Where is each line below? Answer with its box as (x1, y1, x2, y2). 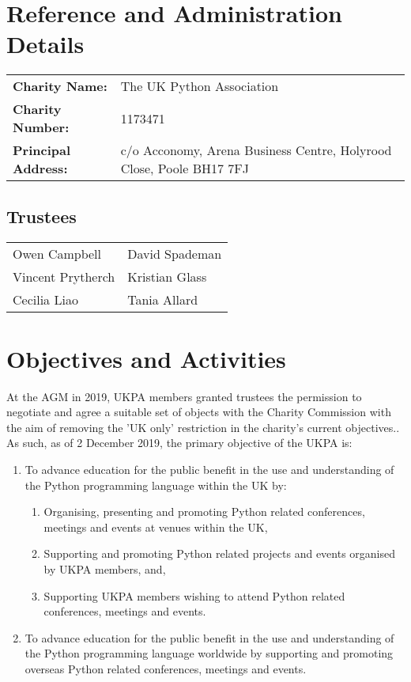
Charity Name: (13, 77, 107, 96)
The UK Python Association (120, 77, 279, 96)
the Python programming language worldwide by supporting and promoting (25, 645, 394, 661)
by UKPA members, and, (43, 560, 166, 577)
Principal (13, 141, 71, 160)
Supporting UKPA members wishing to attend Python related (43, 587, 345, 604)
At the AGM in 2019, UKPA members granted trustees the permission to (6, 388, 362, 404)
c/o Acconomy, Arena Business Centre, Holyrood (120, 141, 392, 160)
